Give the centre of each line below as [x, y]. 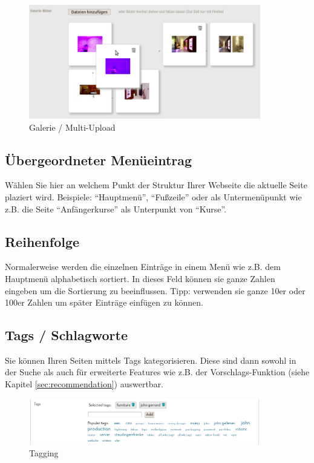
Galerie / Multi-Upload [72, 127]
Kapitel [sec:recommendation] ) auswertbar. [84, 384]
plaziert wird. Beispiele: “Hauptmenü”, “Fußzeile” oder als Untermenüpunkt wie [153, 196]
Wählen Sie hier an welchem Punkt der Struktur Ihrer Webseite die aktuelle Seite [156, 185]
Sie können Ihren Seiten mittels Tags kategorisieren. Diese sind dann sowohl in [151, 360]
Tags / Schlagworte [66, 335]
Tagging [44, 453]
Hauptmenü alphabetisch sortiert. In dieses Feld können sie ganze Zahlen [140, 278]
